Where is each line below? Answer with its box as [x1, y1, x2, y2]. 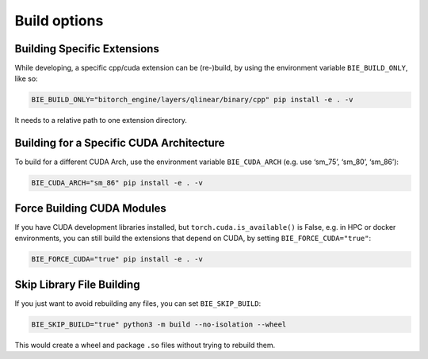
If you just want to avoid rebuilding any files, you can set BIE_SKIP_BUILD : [14, 298, 262, 308]
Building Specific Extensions [14, 42, 160, 55]
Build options [14, 12, 104, 29]
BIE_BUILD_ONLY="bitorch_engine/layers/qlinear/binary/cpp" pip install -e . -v [31, 95, 353, 105]
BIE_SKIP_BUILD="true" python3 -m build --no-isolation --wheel [31, 319, 287, 329]
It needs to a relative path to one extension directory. [14, 116, 188, 125]
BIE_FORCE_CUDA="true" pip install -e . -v [31, 254, 204, 264]
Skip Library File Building [14, 277, 140, 291]
